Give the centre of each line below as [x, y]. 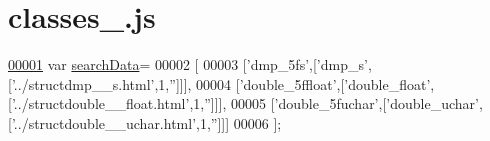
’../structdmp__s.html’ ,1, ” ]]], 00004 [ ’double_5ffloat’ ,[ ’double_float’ [221, 83]
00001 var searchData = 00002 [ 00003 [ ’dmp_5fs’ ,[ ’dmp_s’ [188, 64]
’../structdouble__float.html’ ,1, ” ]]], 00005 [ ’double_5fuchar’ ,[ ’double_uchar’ [245, 103]
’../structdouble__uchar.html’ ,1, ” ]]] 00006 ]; [146, 122]
